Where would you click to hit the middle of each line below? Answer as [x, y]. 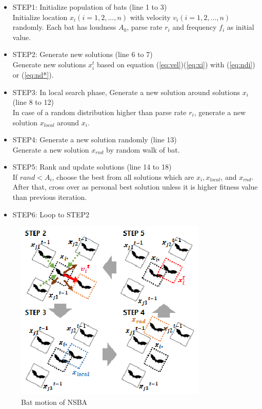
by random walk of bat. [143, 149]
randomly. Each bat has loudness [64, 27]
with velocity [150, 17]
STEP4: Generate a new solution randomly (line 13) [95, 140]
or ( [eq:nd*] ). [33, 75]
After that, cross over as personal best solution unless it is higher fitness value [135, 187]
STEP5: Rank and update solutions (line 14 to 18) [92, 167]
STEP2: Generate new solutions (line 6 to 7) [83, 54]
